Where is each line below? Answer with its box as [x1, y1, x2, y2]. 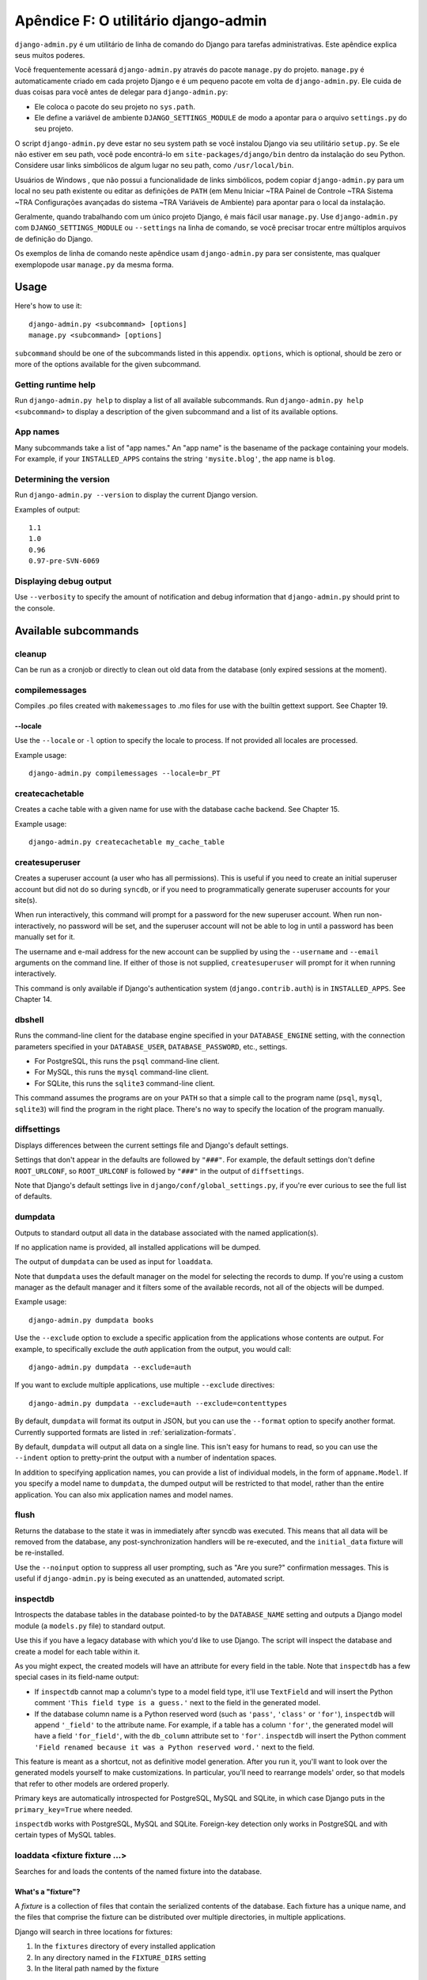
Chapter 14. [14, 995, 53, 1004]
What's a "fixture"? [14, 1887, 81, 1896]
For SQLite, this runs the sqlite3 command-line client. [34, 1078, 215, 1088]
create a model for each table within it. [14, 1647, 140, 1656]
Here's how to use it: [14, 301, 82, 310]
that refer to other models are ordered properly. [14, 1779, 169, 1788]
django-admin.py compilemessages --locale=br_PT [28, 769, 221, 778]
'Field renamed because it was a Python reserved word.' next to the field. [34, 1742, 316, 1752]
